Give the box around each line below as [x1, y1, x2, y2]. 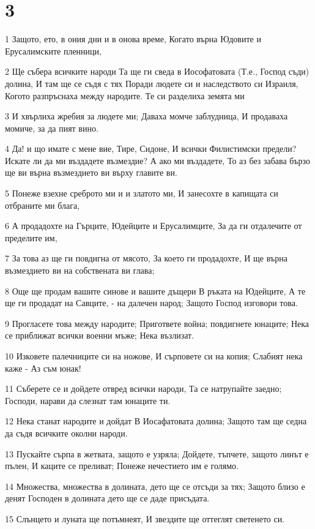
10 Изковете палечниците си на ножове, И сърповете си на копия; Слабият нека [5, 350, 303, 362]
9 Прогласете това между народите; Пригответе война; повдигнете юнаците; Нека [5, 317, 309, 329]
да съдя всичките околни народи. [5, 426, 128, 439]
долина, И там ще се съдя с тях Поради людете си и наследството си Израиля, [5, 77, 298, 89]
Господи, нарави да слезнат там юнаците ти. [5, 394, 171, 407]
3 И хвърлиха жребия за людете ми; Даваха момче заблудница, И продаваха [5, 110, 288, 122]
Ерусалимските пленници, [5, 44, 102, 57]
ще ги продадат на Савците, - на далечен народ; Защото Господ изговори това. [5, 296, 298, 309]
